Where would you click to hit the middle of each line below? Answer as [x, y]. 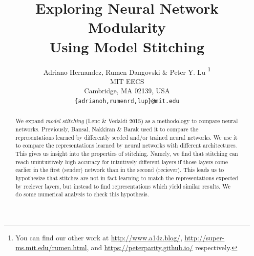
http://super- [204, 237]
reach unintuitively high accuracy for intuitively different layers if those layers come [122, 161]
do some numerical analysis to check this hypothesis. [82, 194]
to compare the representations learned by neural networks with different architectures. [126, 145]
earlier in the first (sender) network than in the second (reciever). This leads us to [120, 170]
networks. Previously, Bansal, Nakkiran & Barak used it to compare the [107, 129]
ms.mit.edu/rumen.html [51, 247]
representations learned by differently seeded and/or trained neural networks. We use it [126, 137]
